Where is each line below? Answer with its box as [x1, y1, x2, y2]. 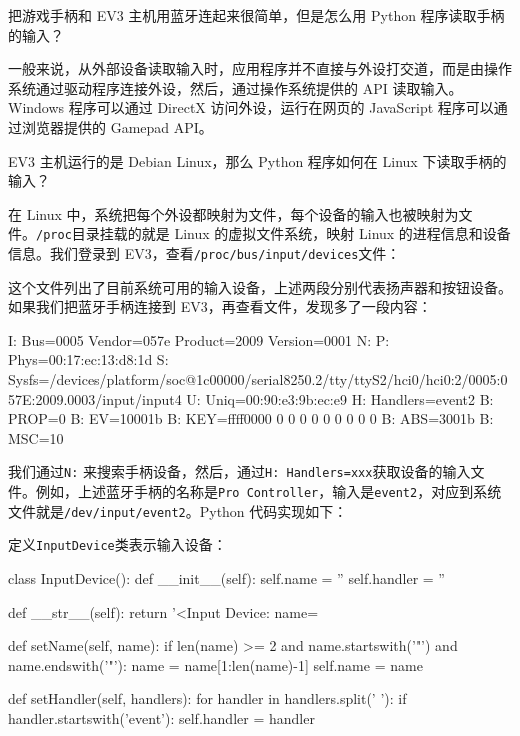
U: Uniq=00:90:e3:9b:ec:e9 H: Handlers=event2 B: [186, 388, 494, 409]
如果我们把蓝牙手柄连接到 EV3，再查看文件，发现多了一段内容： [8, 296, 432, 317]
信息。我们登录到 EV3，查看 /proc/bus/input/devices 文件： [8, 243, 401, 263]
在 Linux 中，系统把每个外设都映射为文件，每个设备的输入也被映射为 [8, 203, 459, 224]
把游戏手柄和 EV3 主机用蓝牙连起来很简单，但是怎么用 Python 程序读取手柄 [8, 5, 505, 25]
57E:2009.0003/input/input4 [8, 388, 182, 409]
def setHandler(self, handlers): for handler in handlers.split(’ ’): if [8, 688, 407, 709]
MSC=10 [8, 427, 64, 448]
